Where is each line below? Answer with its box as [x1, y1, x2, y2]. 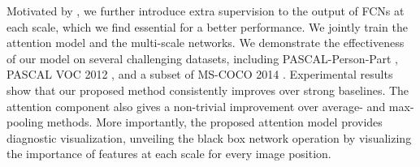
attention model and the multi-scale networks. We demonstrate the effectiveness [6, 34, 405, 51]
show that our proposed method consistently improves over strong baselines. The [6, 81, 409, 98]
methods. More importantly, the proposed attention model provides [46, 113, 383, 131]
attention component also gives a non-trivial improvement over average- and [6, 97, 386, 114]
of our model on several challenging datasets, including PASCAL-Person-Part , [6, 49, 398, 66]
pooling [6, 113, 44, 131]
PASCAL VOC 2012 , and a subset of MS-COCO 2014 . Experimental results [6, 66, 393, 83]
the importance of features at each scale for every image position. [6, 145, 331, 162]
